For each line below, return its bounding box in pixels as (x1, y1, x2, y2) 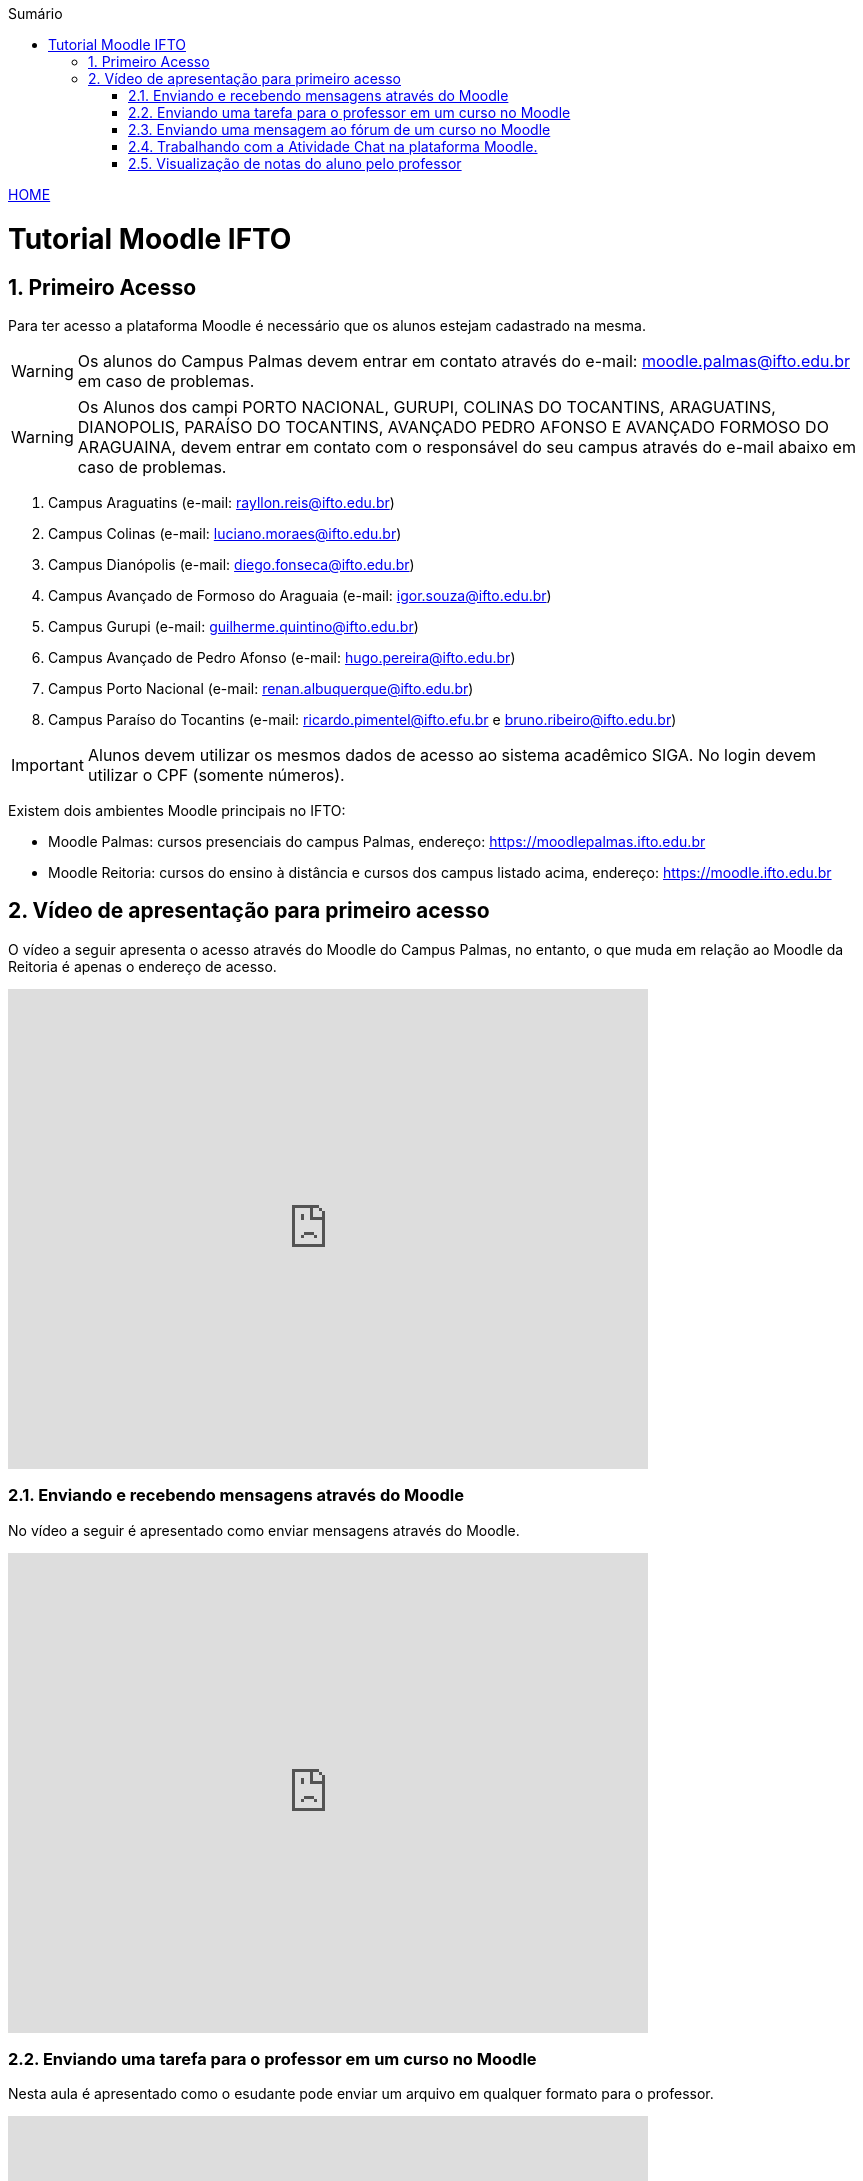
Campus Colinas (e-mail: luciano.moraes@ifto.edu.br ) (48, 524, 402, 542)
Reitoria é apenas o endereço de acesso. (8, 957, 277, 975)
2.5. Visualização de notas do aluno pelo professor (128, 155, 462, 172)
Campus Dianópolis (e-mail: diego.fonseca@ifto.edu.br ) (48, 555, 415, 573)
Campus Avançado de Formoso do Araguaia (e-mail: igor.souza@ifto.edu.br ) (48, 586, 552, 604)
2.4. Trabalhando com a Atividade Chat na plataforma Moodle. (128, 138, 538, 155)
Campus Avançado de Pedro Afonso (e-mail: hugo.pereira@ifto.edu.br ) (48, 648, 516, 666)
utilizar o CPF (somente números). (87, 764, 345, 785)
